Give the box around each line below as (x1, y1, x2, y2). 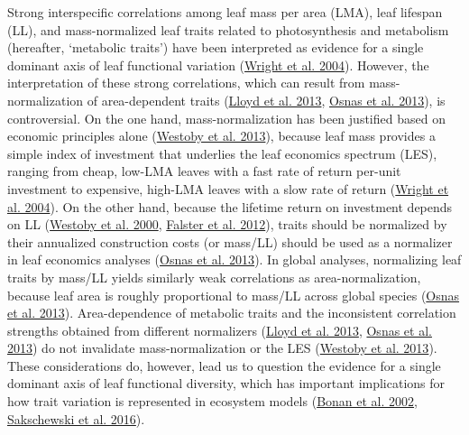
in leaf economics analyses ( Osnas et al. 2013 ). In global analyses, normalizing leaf (7, 250, 462, 269)
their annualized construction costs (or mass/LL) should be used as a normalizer (7, 232, 453, 251)
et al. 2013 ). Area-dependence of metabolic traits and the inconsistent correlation (7, 303, 456, 322)
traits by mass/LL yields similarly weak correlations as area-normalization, (7, 267, 421, 286)
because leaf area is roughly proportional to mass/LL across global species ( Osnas (7, 285, 460, 304)
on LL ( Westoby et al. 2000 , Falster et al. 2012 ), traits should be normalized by (7, 215, 447, 234)
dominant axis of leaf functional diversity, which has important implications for (7, 374, 446, 393)
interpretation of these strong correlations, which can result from (7, 73, 365, 92)
